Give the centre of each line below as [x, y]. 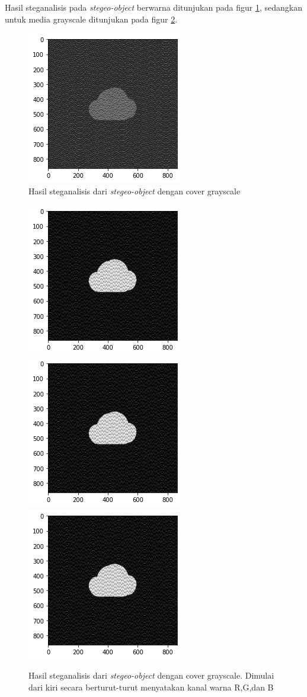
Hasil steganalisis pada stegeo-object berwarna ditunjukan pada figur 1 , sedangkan [153, 7]
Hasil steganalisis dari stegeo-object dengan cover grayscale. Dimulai [151, 675]
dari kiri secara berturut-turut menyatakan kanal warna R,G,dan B [151, 687]
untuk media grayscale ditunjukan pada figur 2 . [91, 19]
